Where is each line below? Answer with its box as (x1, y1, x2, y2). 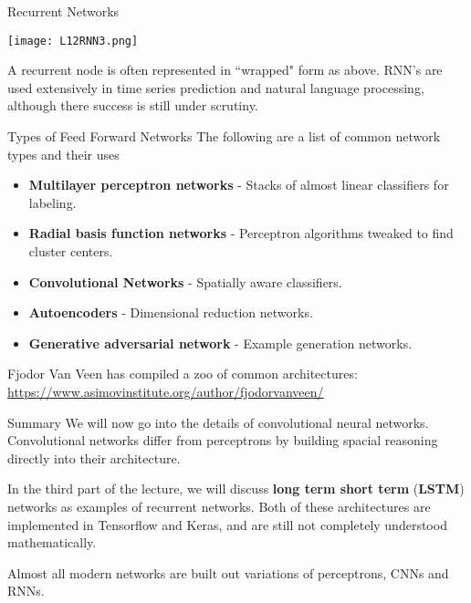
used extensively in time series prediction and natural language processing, (7, 78, 424, 97)
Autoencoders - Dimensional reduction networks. (28, 303, 313, 322)
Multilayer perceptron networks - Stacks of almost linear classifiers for (28, 175, 449, 194)
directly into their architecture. (7, 448, 181, 467)
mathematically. (7, 533, 97, 552)
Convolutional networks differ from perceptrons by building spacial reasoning (7, 431, 438, 450)
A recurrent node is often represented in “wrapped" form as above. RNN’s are (7, 60, 443, 79)
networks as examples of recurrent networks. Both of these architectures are (7, 496, 431, 515)
